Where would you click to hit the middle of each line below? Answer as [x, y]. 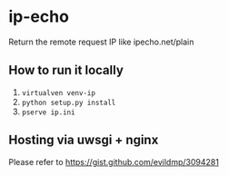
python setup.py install [69, 103]
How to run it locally [66, 70]
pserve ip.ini [48, 112]
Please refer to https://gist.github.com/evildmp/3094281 [114, 161]
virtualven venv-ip [59, 93]
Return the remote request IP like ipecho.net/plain [101, 42]
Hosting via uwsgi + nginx [84, 140]
